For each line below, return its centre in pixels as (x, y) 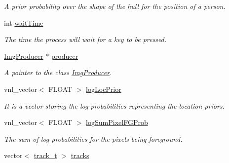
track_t (45, 155)
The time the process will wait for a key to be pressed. (85, 39)
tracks (80, 155)
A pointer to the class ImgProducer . (58, 72)
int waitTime (24, 22)
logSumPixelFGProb (117, 122)
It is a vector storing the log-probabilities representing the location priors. (114, 105)
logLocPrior (104, 89)
